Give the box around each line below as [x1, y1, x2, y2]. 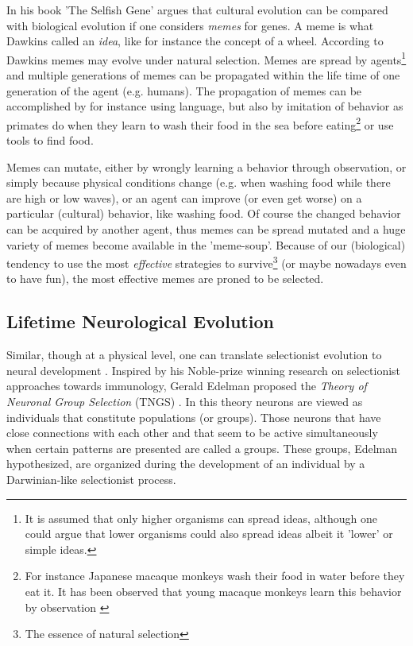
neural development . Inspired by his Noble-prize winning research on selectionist [6, 362, 401, 378]
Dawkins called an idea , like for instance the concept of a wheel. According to [6, 33, 384, 49]
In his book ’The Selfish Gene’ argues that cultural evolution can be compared [6, 2, 388, 17]
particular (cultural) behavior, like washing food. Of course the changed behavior [6, 205, 401, 222]
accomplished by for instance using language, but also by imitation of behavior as [6, 98, 403, 114]
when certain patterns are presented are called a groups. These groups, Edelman [6, 439, 397, 456]
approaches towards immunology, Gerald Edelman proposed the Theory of [6, 377, 367, 394]
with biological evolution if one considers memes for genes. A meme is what [6, 17, 374, 33]
